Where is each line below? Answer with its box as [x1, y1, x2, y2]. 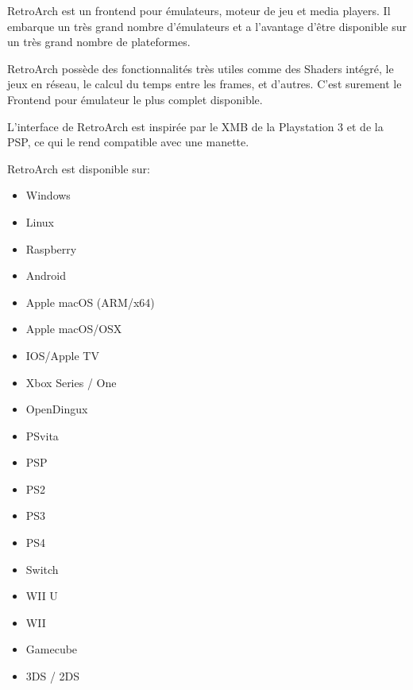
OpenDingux [25, 401, 88, 417]
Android [25, 267, 67, 284]
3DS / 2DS [25, 668, 80, 684]
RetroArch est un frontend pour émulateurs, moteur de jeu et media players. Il [7, 2, 391, 18]
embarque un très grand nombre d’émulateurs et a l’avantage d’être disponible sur [7, 17, 407, 34]
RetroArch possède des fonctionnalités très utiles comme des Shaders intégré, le [7, 60, 394, 76]
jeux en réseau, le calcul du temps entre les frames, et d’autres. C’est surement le [7, 76, 402, 92]
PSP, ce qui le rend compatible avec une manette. [7, 134, 249, 150]
